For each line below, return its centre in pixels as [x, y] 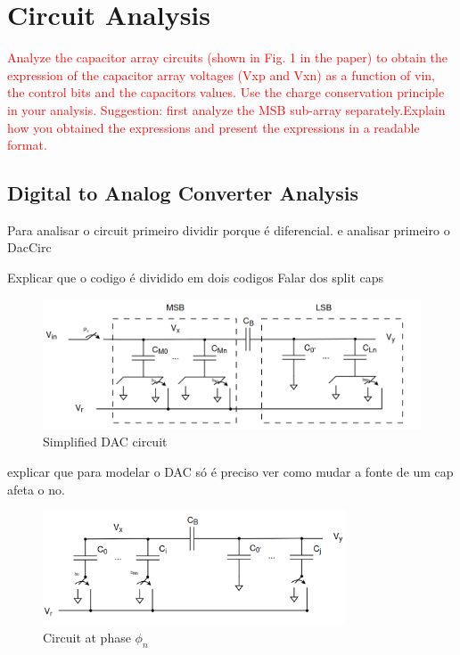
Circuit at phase [87, 638]
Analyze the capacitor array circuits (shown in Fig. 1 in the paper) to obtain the [228, 57]
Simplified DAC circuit [105, 442]
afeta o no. [36, 489]
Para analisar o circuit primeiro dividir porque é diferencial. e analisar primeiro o [229, 229]
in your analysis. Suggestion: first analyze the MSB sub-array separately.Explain [226, 109]
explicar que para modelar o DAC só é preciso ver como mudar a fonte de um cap [230, 472]
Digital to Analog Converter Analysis [183, 193]
